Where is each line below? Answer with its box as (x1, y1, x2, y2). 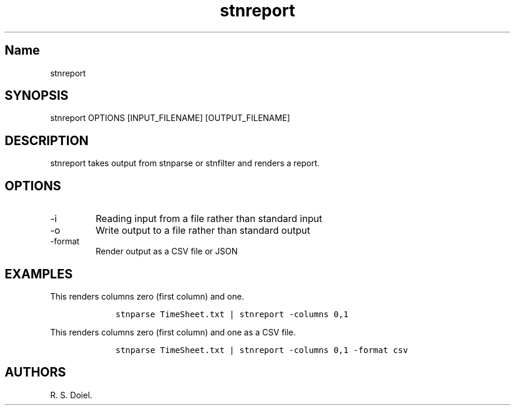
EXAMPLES (5, 266, 73, 281)
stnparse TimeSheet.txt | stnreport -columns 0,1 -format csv (115, 345, 408, 355)
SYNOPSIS (5, 88, 69, 103)
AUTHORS (5, 365, 66, 380)
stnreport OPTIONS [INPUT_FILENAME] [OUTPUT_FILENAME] (50, 113, 290, 123)
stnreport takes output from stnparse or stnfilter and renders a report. (50, 158, 320, 169)
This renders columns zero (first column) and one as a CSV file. (50, 327, 296, 337)
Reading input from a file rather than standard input (95, 213, 322, 225)
